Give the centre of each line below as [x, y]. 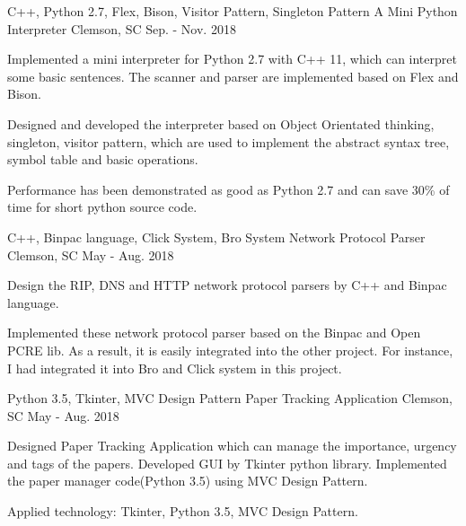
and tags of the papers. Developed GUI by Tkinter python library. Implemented [227, 463]
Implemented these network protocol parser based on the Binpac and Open [214, 333]
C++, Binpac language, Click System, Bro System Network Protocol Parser [216, 237]
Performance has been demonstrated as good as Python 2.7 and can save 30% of [229, 189]
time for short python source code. [102, 207]
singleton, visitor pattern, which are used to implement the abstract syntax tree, [229, 141]
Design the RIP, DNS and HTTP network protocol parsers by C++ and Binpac [227, 285]
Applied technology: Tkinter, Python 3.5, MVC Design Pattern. [183, 511]
